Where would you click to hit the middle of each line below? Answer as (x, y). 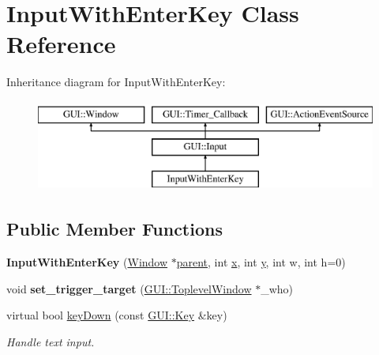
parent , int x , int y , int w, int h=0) (261, 262)
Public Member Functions (114, 229)
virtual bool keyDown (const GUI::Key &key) (117, 315)
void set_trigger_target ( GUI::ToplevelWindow (129, 288)
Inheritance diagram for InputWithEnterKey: (116, 82)
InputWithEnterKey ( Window (87, 262)
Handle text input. (51, 341)
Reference (61, 44)
